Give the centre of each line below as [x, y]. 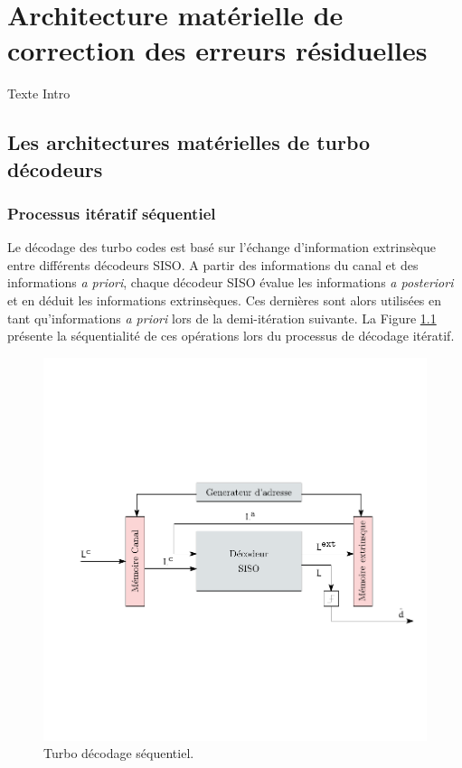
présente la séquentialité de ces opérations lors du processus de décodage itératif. [231, 336]
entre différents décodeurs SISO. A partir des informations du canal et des [213, 264]
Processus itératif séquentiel [112, 213]
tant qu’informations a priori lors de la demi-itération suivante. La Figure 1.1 [222, 318]
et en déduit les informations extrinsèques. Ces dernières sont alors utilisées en [225, 300]
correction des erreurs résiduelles [217, 50]
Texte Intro [39, 94]
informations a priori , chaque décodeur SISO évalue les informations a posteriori [231, 282]
